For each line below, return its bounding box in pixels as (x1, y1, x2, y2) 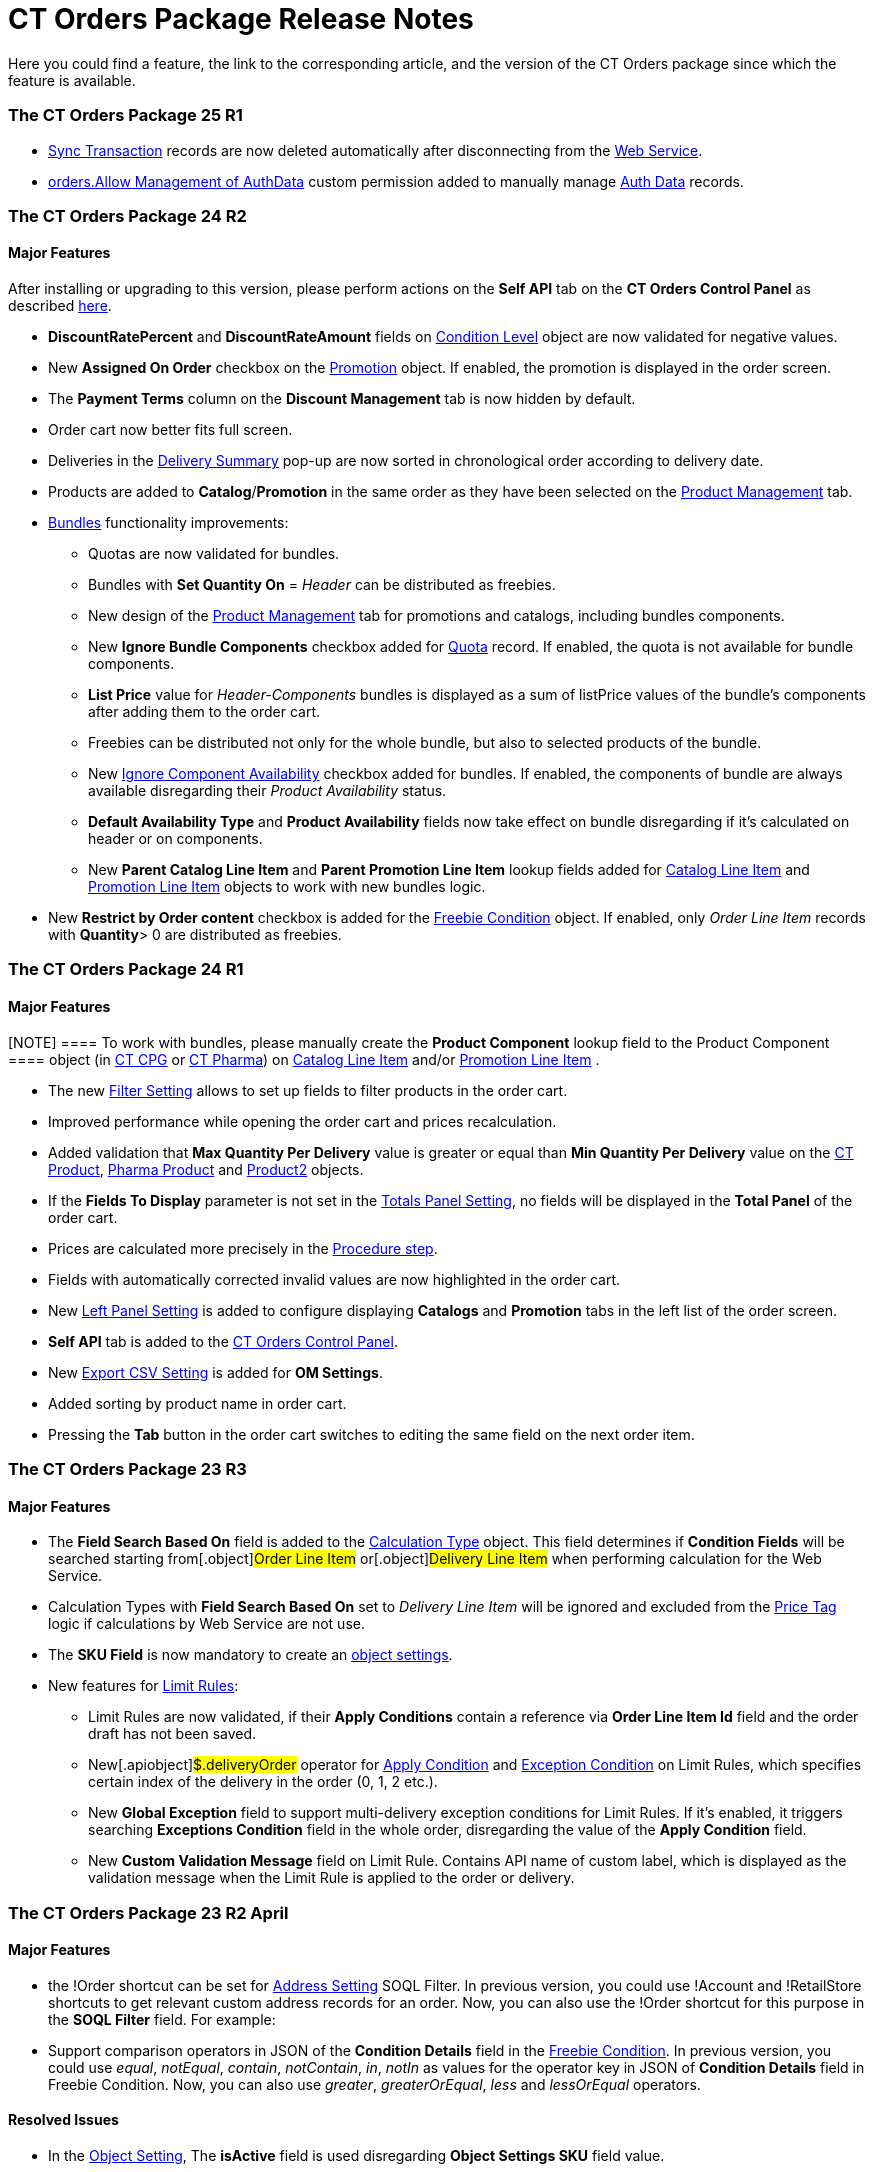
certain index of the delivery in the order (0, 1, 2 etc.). (88, 1773, 438, 1791)
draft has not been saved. (88, 1725, 257, 1743)
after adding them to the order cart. (88, 703, 320, 721)
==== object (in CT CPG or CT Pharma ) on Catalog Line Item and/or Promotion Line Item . (8, 1050, 600, 1068)
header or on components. (88, 830, 263, 848)
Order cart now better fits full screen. (48, 421, 293, 439)
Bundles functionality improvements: (48, 514, 289, 532)
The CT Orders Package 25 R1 (8, 105, 243, 126)
